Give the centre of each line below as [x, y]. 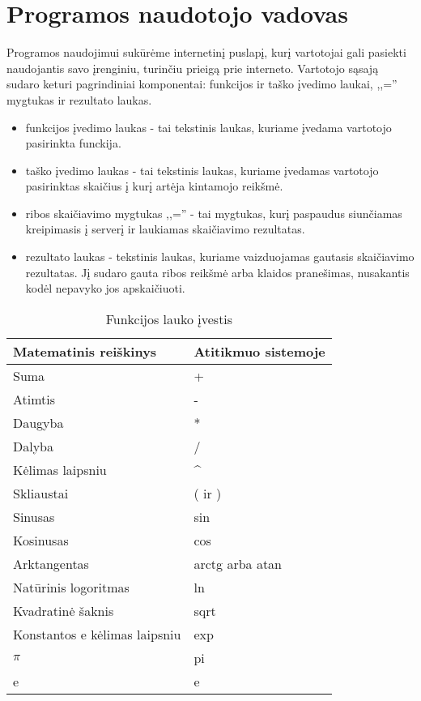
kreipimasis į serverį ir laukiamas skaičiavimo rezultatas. [165, 229]
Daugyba [38, 422]
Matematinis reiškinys [85, 351]
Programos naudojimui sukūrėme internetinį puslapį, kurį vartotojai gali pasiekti [206, 52]
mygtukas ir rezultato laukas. [79, 99]
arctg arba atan [238, 563]
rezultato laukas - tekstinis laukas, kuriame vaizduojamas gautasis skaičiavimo [220, 256]
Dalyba [34, 446]
